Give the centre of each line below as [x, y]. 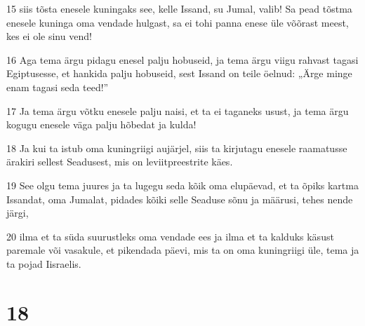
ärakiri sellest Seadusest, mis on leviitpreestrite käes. [120, 162]
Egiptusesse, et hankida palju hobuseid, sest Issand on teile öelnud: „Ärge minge [179, 73]
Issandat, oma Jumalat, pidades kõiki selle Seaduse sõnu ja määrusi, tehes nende [180, 199]
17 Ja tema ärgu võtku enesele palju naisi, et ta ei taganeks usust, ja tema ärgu [178, 110]
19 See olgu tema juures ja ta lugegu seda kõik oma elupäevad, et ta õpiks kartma [182, 185]
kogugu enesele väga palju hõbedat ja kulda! [101, 124]
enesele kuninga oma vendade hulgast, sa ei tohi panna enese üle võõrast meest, [178, 22]
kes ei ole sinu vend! [49, 36]
